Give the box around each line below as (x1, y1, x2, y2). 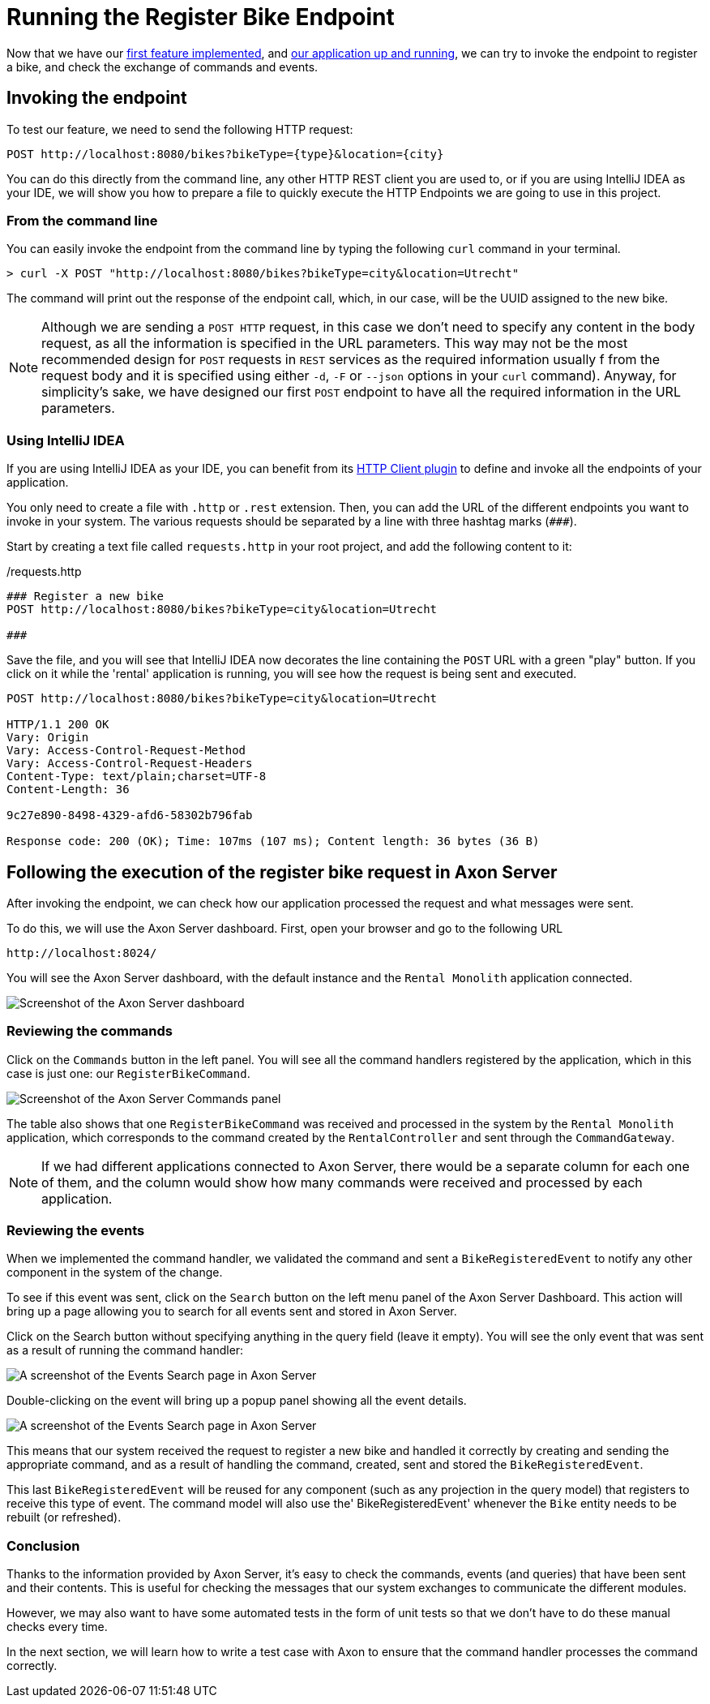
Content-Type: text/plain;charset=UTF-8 (6, 770, 267, 783)
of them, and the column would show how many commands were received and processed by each (41, 1174, 643, 1191)
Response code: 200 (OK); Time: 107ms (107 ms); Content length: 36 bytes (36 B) (6, 835, 540, 848)
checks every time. (6, 1620, 108, 1634)
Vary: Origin (6, 731, 89, 745)
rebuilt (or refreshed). (6, 1510, 122, 1525)
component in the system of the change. (6, 1265, 223, 1280)
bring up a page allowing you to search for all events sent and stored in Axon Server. (6, 1304, 457, 1319)
